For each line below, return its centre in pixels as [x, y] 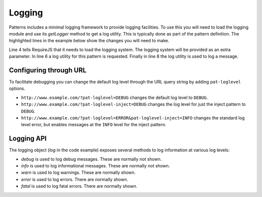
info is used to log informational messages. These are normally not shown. [96, 166]
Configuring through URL [48, 70]
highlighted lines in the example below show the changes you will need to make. [89, 41]
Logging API [28, 139]
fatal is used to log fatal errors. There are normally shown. [79, 186]
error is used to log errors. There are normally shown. [75, 179]
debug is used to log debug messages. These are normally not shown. [91, 159]
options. [17, 89]
